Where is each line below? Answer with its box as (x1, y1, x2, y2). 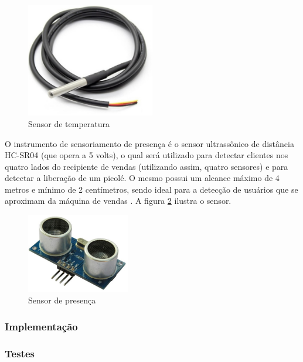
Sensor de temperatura (28, 117, 110, 129)
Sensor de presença (28, 294, 96, 306)
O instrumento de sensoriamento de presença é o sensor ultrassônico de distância (5, 137, 294, 149)
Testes (5, 346, 35, 360)
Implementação (5, 319, 78, 333)
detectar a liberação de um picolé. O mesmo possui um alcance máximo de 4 (5, 172, 280, 184)
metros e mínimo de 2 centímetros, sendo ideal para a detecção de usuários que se (5, 183, 298, 195)
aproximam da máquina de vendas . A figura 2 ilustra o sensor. (5, 194, 231, 207)
